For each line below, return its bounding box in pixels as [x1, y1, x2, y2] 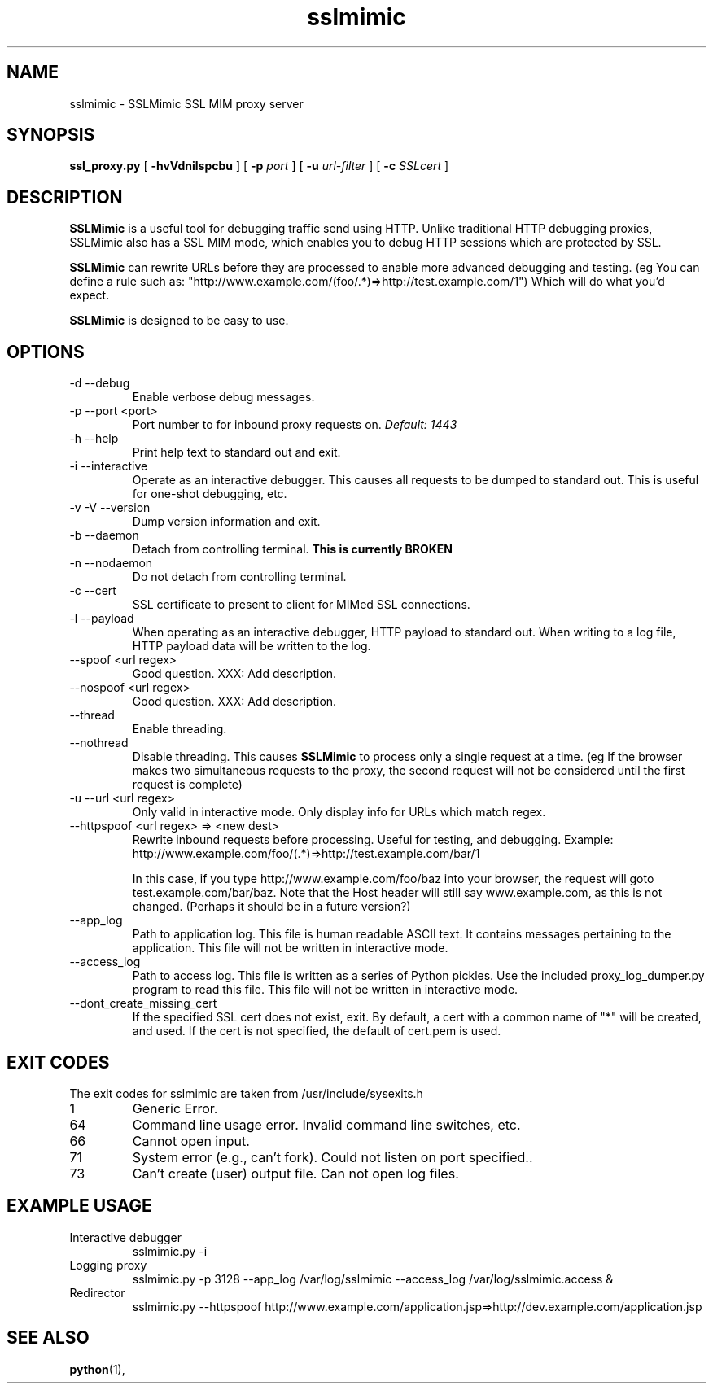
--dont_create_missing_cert [69, 996, 217, 1011]
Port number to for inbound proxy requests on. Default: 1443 [132, 417, 457, 432]
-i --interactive [69, 459, 148, 474]
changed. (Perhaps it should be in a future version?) [132, 899, 411, 914]
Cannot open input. [132, 1132, 250, 1149]
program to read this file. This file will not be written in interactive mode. [132, 982, 518, 997]
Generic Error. [132, 1099, 218, 1117]
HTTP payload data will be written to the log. [132, 639, 371, 653]
